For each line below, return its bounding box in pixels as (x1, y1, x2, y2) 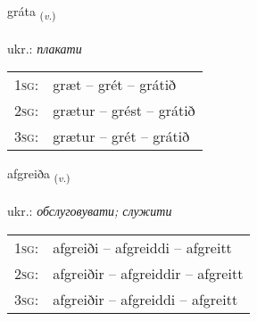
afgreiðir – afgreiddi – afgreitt (53, 288, 238, 309)
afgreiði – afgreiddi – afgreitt (53, 236, 232, 258)
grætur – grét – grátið (53, 126, 190, 147)
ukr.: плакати (7, 38, 82, 57)
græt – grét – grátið (53, 74, 177, 95)
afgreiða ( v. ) (7, 164, 70, 185)
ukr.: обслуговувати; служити (7, 202, 172, 220)
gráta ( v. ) (7, 2, 56, 22)
